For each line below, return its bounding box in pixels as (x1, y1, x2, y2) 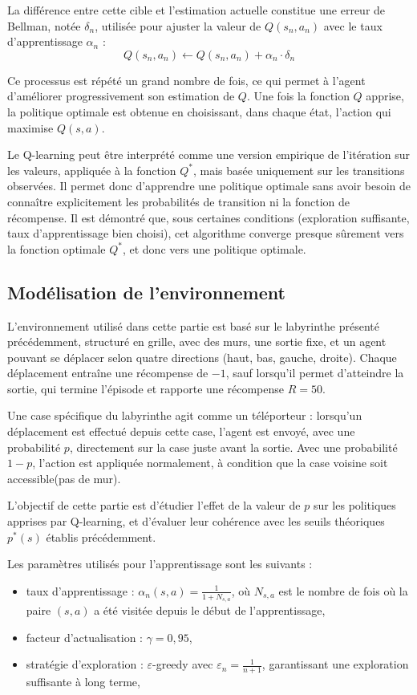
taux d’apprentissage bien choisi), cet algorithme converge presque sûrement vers (7, 225, 404, 242)
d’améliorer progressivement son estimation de (7, 87, 235, 104)
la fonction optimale (7, 240, 106, 257)
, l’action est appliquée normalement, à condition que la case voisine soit (32, 454, 388, 471)
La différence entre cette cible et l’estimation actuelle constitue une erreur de (7, 2, 386, 18)
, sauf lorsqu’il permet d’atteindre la (225, 364, 404, 381)
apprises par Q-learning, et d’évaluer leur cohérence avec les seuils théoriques (7, 513, 385, 530)
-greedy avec (152, 656, 213, 673)
